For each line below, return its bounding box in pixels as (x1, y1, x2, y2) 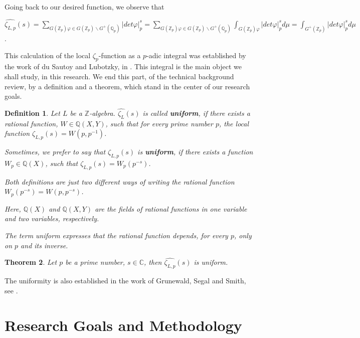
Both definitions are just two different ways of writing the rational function (5, 176, 235, 187)
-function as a (98, 50, 141, 60)
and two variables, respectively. (5, 213, 99, 224)
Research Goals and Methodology (5, 314, 242, 335)
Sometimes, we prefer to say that (5, 146, 106, 157)
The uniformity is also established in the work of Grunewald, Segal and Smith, (5, 275, 246, 286)
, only (234, 230, 252, 240)
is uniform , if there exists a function (137, 146, 253, 157)
